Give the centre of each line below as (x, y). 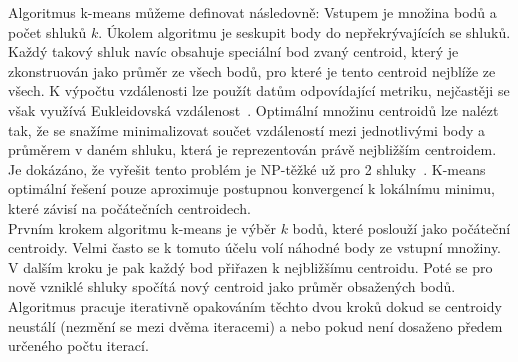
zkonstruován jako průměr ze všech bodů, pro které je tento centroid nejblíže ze (252, 70)
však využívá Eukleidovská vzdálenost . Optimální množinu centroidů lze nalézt (253, 109)
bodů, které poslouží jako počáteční (401, 227)
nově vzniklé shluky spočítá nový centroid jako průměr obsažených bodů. (232, 286)
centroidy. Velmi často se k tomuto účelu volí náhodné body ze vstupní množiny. (255, 247)
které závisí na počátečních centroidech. (129, 207)
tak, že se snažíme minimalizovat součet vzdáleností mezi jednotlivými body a (247, 129)
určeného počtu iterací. (78, 345)
